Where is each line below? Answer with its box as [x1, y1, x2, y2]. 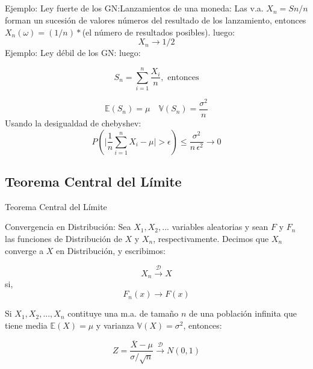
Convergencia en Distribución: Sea [5, 220, 131, 233]
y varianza [96, 318, 134, 331]
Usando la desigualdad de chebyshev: [5, 117, 141, 129]
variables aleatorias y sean [172, 220, 268, 233]
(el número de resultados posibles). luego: [82, 25, 235, 38]
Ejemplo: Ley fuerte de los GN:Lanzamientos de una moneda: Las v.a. [5, 2, 264, 14]
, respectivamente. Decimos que [153, 232, 269, 245]
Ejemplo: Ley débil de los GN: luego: [5, 46, 141, 59]
